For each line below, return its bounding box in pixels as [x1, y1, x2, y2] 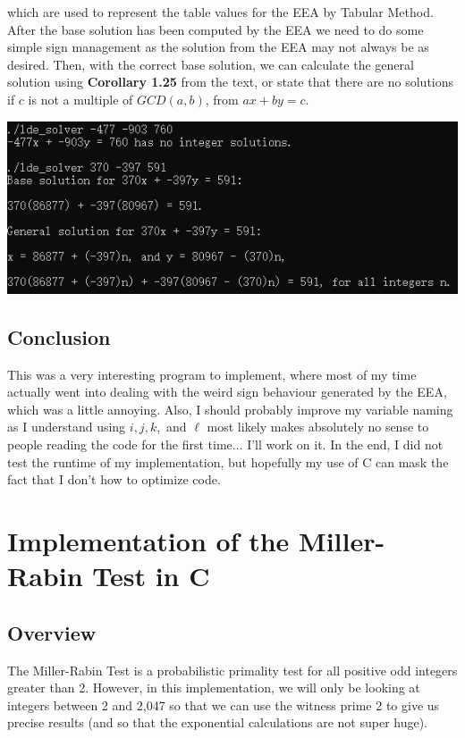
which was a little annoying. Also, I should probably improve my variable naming [7, 399, 453, 418]
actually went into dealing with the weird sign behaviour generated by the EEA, [7, 382, 447, 401]
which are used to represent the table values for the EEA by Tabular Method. [7, 3, 434, 21]
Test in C [92, 558, 210, 594]
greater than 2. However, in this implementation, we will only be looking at [7, 678, 420, 697]
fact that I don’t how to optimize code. [7, 470, 221, 489]
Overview [7, 618, 97, 646]
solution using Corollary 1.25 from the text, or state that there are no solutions [7, 72, 454, 91]
